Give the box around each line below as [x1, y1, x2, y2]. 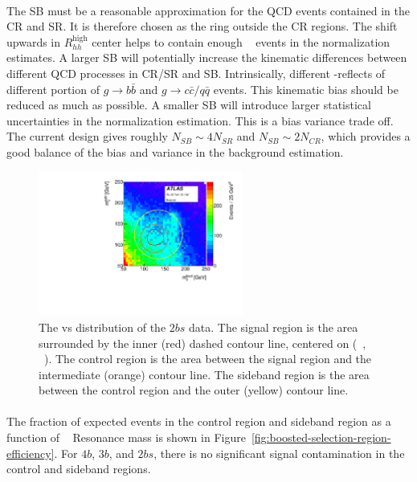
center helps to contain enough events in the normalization [92, 33, 390, 50]
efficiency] [6, 444, 55, 461]
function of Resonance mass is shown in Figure [6, 429, 246, 446]
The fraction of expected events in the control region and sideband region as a [6, 413, 391, 430]
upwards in [6, 33, 61, 50]
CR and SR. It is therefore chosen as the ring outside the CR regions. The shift [6, 18, 398, 35]
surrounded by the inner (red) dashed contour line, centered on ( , [39, 334, 366, 351]
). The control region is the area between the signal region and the [43, 350, 372, 367]
